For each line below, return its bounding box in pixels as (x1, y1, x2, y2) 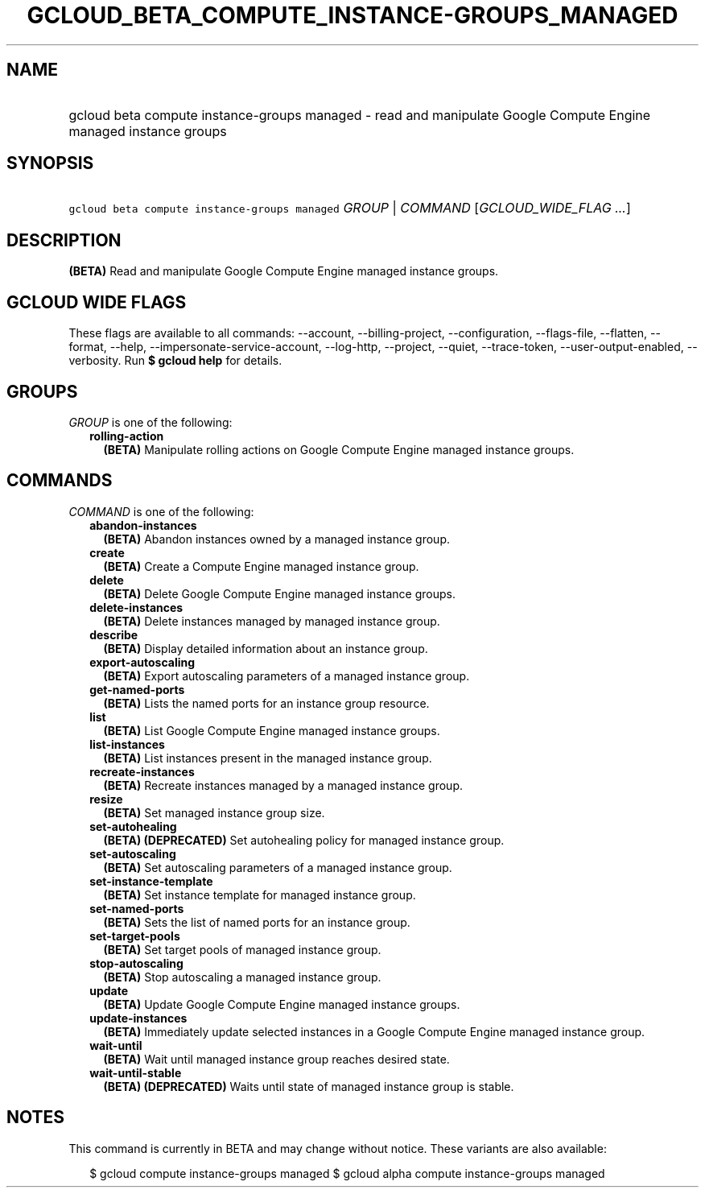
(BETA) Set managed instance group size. (103, 805, 325, 820)
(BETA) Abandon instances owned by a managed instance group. (103, 531, 450, 546)
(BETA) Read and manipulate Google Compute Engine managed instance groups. (68, 264, 499, 279)
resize (89, 791, 123, 806)
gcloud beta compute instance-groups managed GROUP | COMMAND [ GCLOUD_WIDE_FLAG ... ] (68, 200, 631, 217)
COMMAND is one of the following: (68, 504, 254, 519)
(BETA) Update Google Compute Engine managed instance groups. (103, 997, 460, 1011)
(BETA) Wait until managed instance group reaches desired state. (103, 1051, 450, 1066)
